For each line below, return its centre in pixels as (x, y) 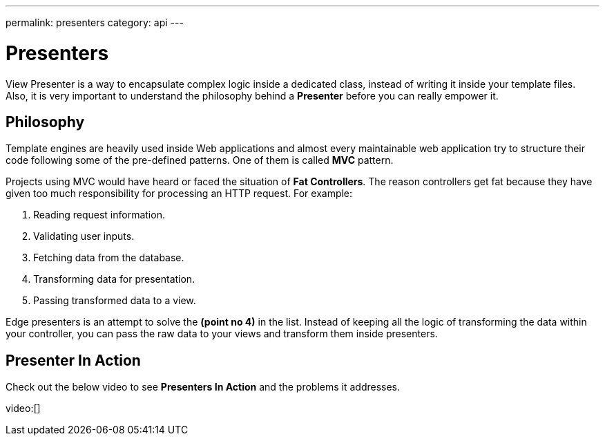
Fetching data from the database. (109, 258)
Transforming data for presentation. (114, 279)
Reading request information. (99, 215)
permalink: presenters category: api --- (95, 22)
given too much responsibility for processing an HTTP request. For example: (179, 194)
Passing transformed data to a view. (115, 301)
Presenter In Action (73, 360)
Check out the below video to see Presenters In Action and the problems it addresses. (203, 387)
